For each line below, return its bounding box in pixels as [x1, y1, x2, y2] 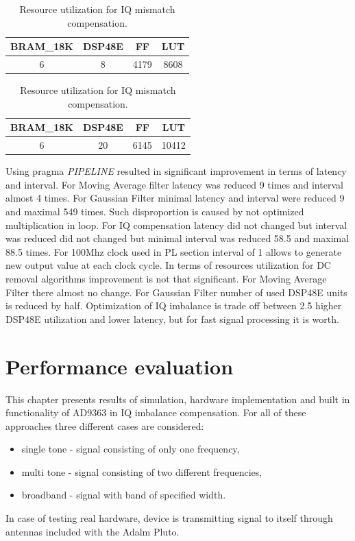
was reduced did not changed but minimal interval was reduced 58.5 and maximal [5, 231, 350, 245]
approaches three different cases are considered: [5, 418, 204, 433]
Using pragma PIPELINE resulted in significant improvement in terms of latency [5, 164, 347, 178]
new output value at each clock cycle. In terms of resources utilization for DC [5, 258, 331, 272]
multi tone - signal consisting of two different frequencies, [21, 464, 262, 479]
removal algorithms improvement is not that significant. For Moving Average [5, 272, 327, 285]
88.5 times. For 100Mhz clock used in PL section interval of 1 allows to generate [5, 244, 342, 259]
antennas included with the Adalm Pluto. [5, 524, 180, 538]
